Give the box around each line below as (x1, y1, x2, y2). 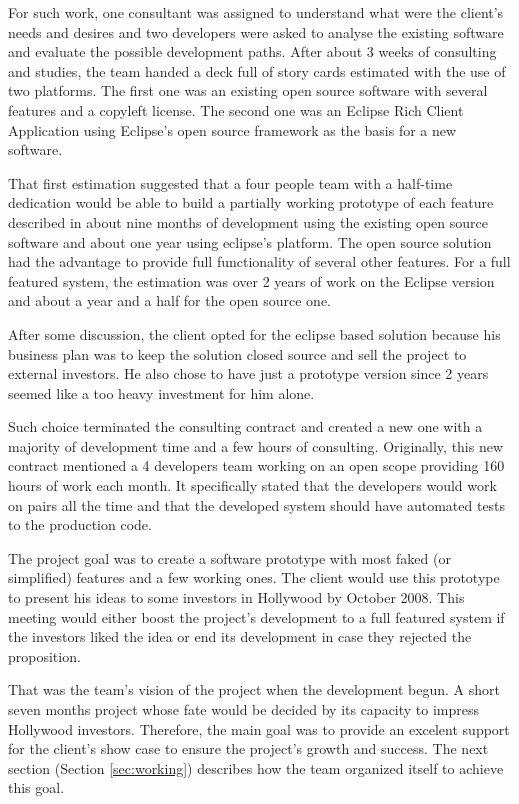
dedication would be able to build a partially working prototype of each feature (8, 192, 494, 213)
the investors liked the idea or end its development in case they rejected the (8, 626, 472, 647)
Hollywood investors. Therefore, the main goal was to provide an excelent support (8, 718, 510, 739)
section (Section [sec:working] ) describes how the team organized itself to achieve (8, 757, 504, 778)
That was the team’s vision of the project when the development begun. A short (8, 679, 500, 700)
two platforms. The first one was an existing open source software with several (8, 80, 488, 101)
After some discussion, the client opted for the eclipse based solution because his (8, 323, 501, 344)
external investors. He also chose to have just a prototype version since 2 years (8, 363, 489, 384)
